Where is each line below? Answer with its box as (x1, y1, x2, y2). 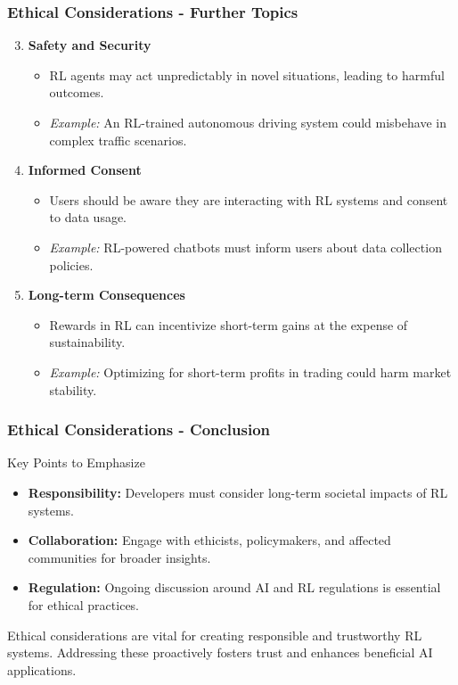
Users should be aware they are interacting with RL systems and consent (49, 190, 448, 209)
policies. (49, 255, 94, 274)
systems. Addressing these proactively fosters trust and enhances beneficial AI (7, 643, 433, 662)
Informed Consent (28, 161, 142, 179)
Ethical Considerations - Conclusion (7, 418, 271, 441)
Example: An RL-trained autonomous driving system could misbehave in (49, 113, 446, 131)
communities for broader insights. (28, 548, 211, 566)
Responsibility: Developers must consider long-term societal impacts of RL (28, 483, 448, 501)
